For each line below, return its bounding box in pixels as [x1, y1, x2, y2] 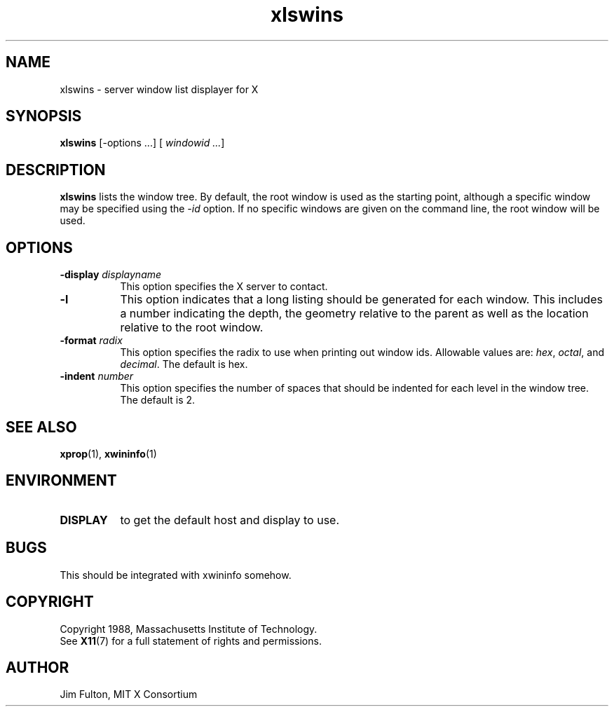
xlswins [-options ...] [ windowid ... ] [60, 137, 225, 149]
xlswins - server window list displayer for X [60, 83, 259, 95]
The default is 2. [120, 394, 196, 406]
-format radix [60, 334, 123, 347]
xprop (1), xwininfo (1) [60, 447, 157, 460]
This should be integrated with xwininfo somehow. [60, 568, 292, 581]
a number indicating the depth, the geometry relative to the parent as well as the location [120, 306, 589, 321]
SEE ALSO [6, 418, 77, 436]
